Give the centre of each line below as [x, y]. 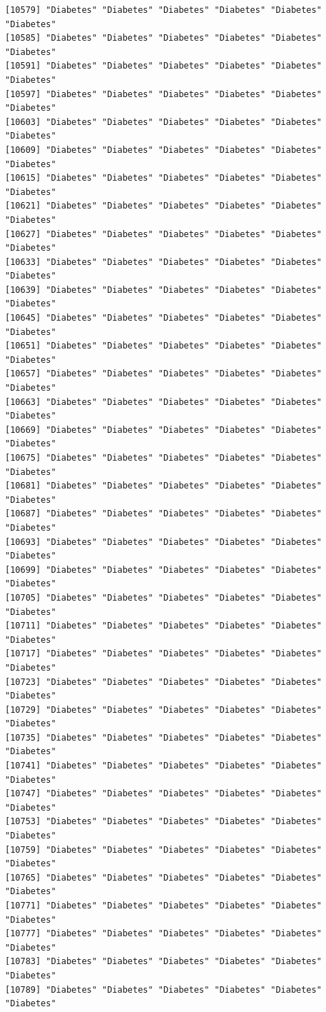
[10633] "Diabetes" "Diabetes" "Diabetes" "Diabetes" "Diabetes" [163, 262]
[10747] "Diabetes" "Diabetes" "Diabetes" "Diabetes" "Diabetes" [163, 794]
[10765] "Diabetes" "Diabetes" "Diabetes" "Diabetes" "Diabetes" [163, 877]
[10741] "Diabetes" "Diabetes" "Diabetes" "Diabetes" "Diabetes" [163, 766]
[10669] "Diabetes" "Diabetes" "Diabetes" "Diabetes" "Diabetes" [163, 430]
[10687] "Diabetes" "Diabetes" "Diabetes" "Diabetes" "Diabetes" [163, 514]
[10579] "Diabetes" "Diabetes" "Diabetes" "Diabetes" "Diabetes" [163, 10]
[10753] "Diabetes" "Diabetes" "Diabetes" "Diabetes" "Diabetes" [163, 822]
